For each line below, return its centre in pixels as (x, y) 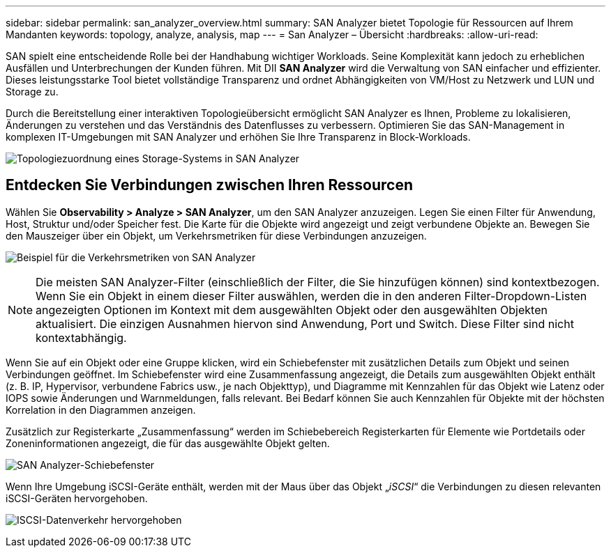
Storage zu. (32, 92)
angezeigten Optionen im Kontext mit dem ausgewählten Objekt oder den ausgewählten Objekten (292, 310)
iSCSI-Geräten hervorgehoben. (77, 498)
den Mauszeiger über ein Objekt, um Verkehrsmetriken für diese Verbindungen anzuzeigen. (216, 235)
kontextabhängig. (81, 337)
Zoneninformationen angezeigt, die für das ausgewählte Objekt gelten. (168, 443)
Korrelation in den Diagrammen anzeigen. (101, 410)
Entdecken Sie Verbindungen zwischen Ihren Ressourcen (209, 185)
